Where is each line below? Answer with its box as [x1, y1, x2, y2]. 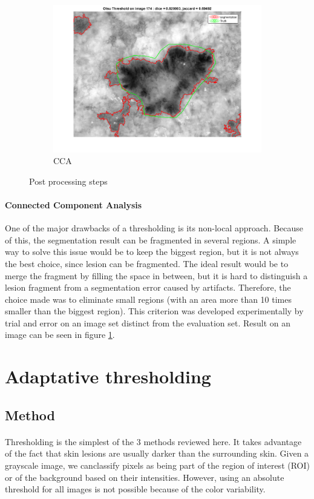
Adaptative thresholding [5, 364, 211, 389]
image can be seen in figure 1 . [5, 328, 115, 341]
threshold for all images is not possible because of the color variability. [5, 483, 266, 495]
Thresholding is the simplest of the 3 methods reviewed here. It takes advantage [5, 435, 302, 448]
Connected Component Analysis [5, 198, 142, 211]
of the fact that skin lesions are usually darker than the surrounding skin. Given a [5, 447, 309, 460]
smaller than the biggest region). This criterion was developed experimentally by [5, 305, 304, 317]
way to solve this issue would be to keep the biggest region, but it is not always [5, 245, 299, 258]
